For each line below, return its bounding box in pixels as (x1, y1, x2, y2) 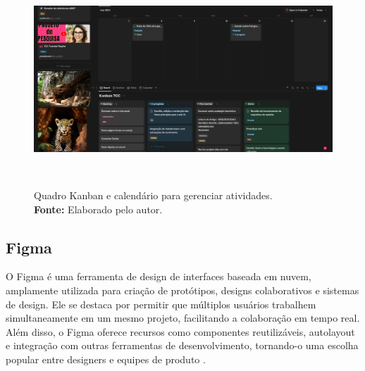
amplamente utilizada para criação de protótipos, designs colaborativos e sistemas (6, 282, 359, 297)
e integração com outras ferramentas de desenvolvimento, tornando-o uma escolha (6, 338, 359, 353)
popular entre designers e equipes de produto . (6, 351, 206, 366)
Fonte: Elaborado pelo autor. (34, 201, 163, 216)
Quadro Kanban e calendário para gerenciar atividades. (34, 187, 273, 202)
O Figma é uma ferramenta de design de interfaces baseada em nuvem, (6, 269, 311, 284)
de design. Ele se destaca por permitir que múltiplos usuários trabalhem (6, 296, 316, 311)
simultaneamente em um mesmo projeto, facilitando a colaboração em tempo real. (6, 310, 360, 325)
